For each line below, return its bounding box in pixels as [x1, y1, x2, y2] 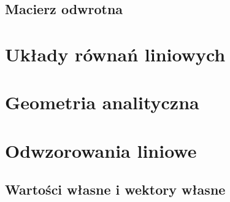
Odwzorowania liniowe [5, 138, 197, 163]
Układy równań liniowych [5, 41, 226, 66]
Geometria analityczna [5, 90, 199, 115]
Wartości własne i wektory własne [5, 180, 226, 199]
